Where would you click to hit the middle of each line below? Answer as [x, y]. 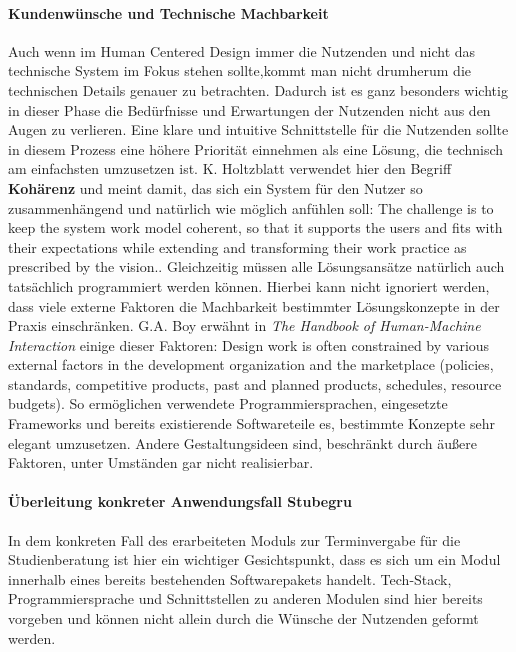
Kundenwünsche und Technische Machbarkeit [168, 12]
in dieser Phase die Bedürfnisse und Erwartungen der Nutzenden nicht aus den [249, 109]
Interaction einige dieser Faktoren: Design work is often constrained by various [249, 344]
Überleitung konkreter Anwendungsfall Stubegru [180, 501]
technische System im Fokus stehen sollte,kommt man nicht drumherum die [240, 70]
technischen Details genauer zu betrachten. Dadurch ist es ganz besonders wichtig [258, 89]
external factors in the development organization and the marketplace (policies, [251, 364]
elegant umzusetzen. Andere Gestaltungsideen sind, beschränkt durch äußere [242, 442]
